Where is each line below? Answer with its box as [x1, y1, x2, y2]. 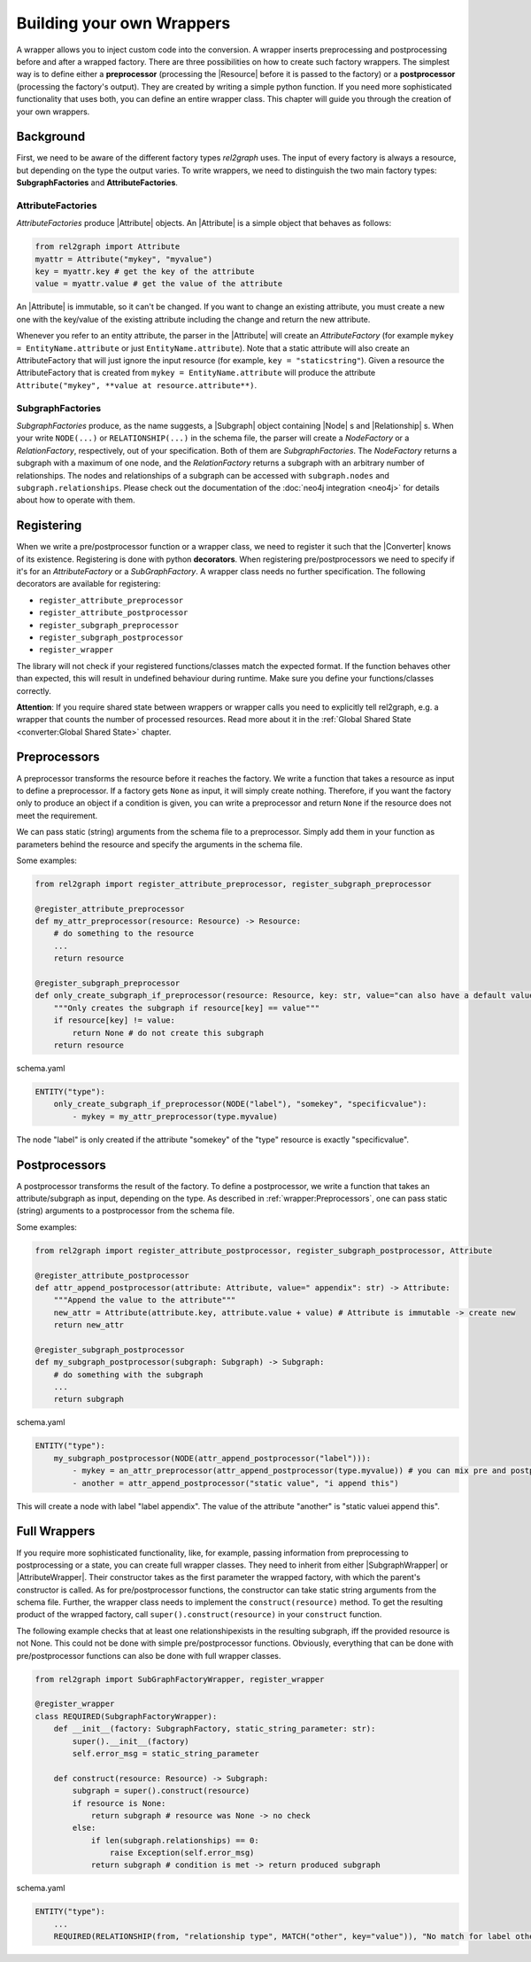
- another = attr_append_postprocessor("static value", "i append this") [72, 1478, 400, 1488]
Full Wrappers [16, 1524, 96, 1539]
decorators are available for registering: [16, 579, 161, 589]
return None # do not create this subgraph [72, 1028, 265, 1038]
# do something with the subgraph [53, 1369, 204, 1380]
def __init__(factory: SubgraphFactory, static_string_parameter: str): [53, 1724, 376, 1734]
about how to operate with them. [16, 494, 135, 505]
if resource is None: [72, 1798, 166, 1808]
